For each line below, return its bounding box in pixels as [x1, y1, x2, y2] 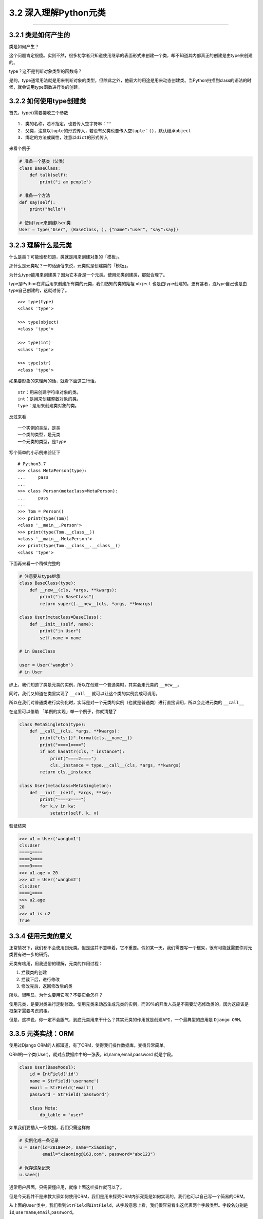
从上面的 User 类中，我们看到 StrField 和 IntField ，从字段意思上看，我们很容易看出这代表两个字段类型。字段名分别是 [9, 1202, 248, 1208]
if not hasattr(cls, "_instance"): [39, 749, 125, 754]
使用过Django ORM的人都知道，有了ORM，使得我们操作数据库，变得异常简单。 [9, 1042, 168, 1048]
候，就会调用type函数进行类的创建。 [9, 84, 82, 90]
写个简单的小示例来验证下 [9, 450, 60, 455]
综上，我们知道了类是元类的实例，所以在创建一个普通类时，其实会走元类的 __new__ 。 [9, 682, 182, 688]
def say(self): [19, 199, 56, 205]
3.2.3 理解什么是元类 [9, 241, 72, 249]
